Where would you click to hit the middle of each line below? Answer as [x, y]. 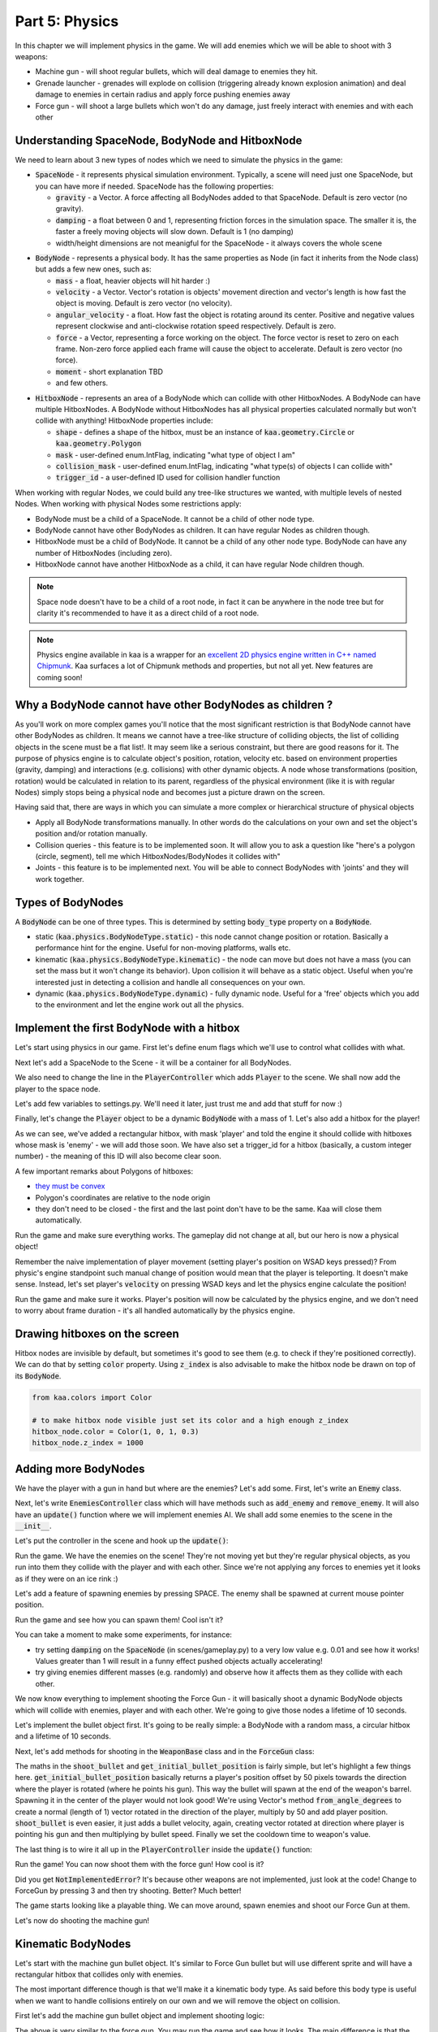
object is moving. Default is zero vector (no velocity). [144, 303]
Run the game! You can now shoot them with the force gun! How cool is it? [140, 1865]
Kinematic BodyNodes [73, 1944]
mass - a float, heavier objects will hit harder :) [133, 280]
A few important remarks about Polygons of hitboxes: [104, 1171]
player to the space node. [58, 1088]
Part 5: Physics [67, 21]
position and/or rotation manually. [91, 834]
